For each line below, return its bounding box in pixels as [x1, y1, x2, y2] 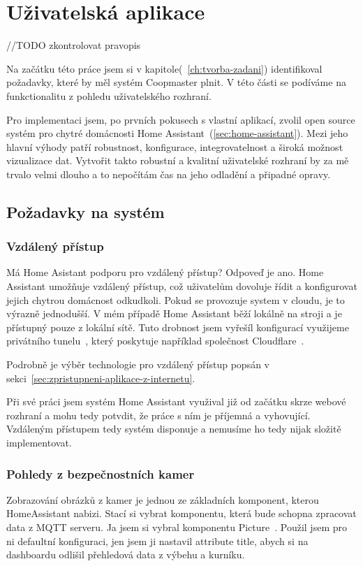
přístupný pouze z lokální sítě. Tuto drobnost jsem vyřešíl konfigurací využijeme [6, 319, 349, 334]
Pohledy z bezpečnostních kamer [6, 465, 195, 482]
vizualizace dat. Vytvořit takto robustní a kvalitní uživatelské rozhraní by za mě [6, 153, 349, 168]
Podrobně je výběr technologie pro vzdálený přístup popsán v [6, 357, 270, 372]
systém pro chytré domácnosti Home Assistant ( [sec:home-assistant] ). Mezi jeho [6, 126, 348, 140]
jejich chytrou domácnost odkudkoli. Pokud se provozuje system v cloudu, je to [6, 292, 345, 307]
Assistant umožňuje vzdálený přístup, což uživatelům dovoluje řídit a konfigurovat [6, 279, 357, 293]
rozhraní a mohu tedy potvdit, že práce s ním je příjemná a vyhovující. [6, 407, 311, 422]
